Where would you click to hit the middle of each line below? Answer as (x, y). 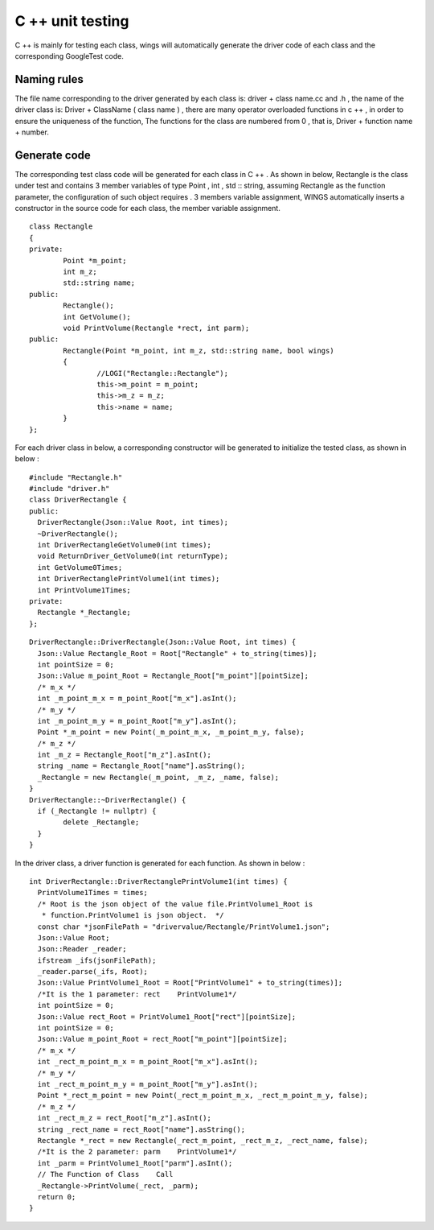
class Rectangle (61, 227)
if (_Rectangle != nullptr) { (97, 811)
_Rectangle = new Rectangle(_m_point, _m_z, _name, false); (158, 777)
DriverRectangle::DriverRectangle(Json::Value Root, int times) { (163, 642)
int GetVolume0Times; (80, 567)
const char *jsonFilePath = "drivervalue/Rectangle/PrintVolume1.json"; (184, 927)
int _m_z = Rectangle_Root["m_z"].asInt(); (125, 755)
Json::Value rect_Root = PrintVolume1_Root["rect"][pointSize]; (167, 1017)
